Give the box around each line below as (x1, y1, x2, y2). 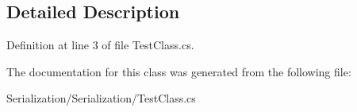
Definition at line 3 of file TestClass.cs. (6, 37, 194, 53)
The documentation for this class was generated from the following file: (6, 63, 351, 79)
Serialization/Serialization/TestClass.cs (6, 90, 196, 106)
